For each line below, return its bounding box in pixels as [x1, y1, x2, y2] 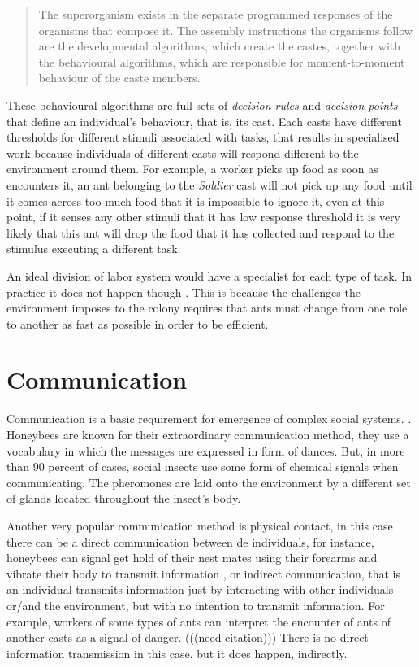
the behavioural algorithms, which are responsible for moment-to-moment [38, 53, 405, 70]
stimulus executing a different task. [6, 240, 181, 257]
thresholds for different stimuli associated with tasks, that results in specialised [6, 129, 400, 146]
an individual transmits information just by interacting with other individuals [6, 581, 394, 598]
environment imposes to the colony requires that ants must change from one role [6, 299, 408, 316]
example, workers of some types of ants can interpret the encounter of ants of [6, 613, 391, 630]
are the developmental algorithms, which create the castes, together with [38, 37, 401, 54]
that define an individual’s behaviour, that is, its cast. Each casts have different [6, 112, 402, 129]
